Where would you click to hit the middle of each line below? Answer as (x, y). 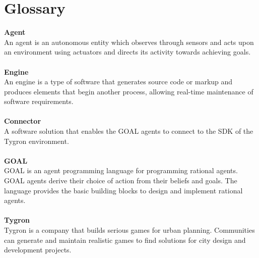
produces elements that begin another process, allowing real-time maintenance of (129, 91)
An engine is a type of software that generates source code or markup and (118, 82)
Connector (23, 121)
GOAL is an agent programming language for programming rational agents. (121, 170)
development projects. (38, 250)
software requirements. (39, 101)
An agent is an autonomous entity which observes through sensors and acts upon (129, 42)
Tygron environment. (37, 141)
